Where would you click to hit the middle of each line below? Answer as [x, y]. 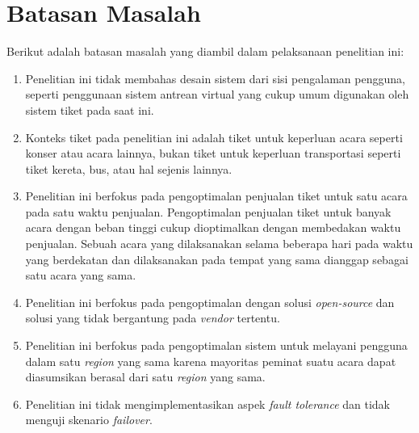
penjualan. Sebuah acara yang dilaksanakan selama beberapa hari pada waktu [219, 244]
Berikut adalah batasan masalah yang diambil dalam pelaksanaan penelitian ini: [205, 51]
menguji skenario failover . [89, 420]
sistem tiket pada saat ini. [90, 109]
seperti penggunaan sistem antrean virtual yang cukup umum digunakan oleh [217, 94]
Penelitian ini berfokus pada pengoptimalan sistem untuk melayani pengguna [216, 345]
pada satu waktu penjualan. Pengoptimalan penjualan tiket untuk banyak [208, 211]
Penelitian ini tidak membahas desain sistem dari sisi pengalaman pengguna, [215, 78]
